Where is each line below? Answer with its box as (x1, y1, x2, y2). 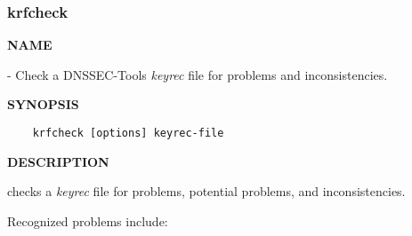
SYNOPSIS (7, 95, 79, 114)
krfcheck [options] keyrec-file (32, 127, 224, 139)
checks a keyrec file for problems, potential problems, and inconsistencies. (7, 182, 406, 201)
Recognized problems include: (7, 211, 168, 230)
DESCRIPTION (7, 152, 109, 170)
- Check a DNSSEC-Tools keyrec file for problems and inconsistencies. (7, 65, 388, 83)
